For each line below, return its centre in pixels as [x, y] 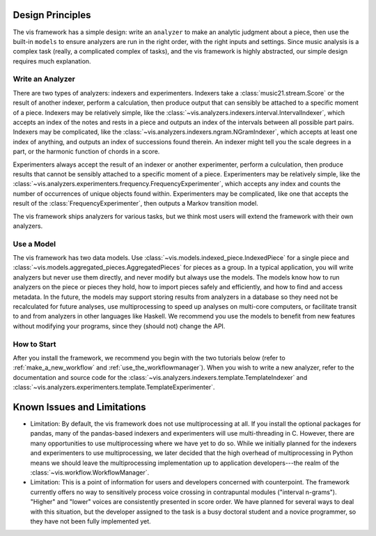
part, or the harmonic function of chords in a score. [86, 152]
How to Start [34, 344]
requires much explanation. [52, 61]
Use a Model [34, 244]
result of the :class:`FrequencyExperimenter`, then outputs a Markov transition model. [136, 204]
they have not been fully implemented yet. [91, 521]
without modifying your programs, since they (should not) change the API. [119, 326]
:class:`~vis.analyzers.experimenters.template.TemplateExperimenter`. [114, 388]
